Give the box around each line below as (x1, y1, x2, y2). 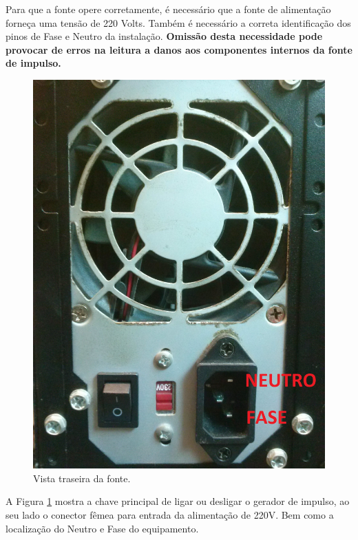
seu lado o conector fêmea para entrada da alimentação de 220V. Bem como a (6, 508, 334, 522)
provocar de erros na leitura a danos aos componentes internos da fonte (6, 42, 352, 56)
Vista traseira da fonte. (33, 471, 131, 485)
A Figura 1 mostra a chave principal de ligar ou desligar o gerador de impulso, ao (6, 494, 350, 508)
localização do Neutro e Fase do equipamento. (6, 521, 199, 535)
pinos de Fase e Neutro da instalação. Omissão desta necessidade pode (6, 29, 323, 43)
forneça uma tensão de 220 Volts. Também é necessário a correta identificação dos (6, 15, 351, 30)
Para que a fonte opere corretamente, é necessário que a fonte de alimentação (6, 2, 331, 16)
